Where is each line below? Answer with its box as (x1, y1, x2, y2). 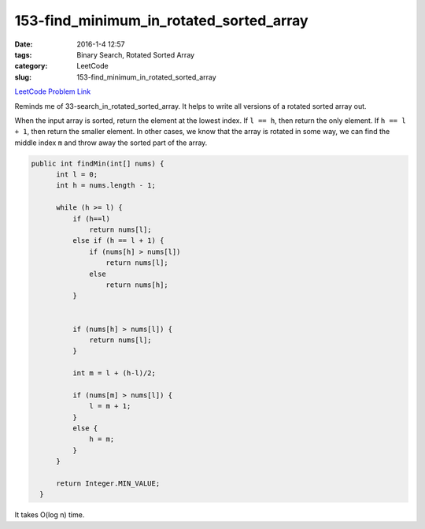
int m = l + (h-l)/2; (72, 369, 157, 378)
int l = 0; (56, 170, 98, 179)
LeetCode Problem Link (14, 87, 91, 96)
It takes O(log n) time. (14, 510, 85, 520)
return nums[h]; (105, 280, 168, 289)
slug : (14, 72, 31, 82)
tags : (14, 50, 32, 59)
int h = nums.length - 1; (56, 181, 157, 190)
